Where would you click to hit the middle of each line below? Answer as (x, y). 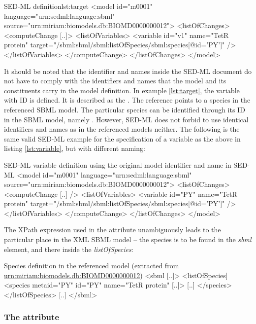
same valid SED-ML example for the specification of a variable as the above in (122, 138)
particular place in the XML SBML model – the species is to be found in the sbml (128, 239)
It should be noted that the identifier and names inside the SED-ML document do (128, 71)
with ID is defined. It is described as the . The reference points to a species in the (127, 100)
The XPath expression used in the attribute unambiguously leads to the (112, 230)
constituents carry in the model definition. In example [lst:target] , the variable (122, 90)
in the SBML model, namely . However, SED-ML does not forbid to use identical (126, 119)
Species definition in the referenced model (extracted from (92, 266)
